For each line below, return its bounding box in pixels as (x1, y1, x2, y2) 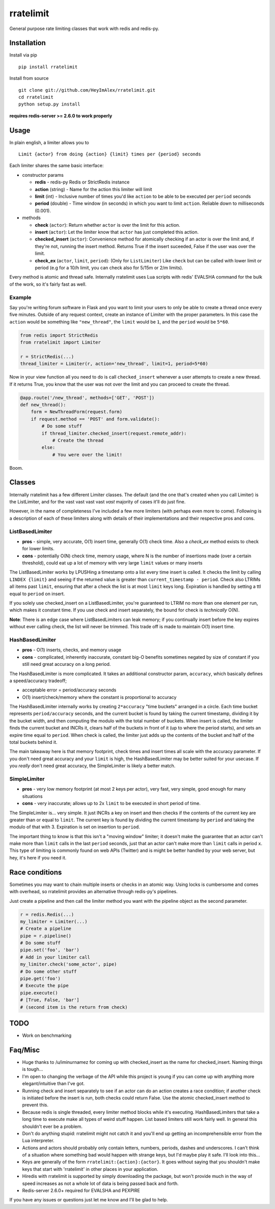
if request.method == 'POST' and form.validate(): (31, 416, 160, 422)
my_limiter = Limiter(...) (20, 919, 88, 924)
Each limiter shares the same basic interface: (9, 163, 104, 169)
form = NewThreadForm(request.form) (31, 409, 122, 415)
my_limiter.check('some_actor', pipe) (20, 961, 117, 968)
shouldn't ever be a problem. (22, 1123, 83, 1130)
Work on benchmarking (22, 1032, 72, 1039)
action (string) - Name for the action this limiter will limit (35, 186, 152, 192)
